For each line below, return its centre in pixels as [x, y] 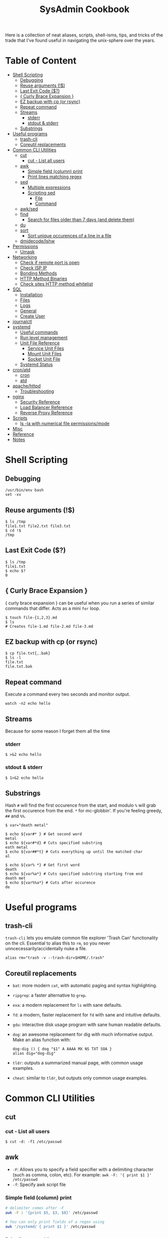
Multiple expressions [49, 187]
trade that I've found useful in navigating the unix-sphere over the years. [80, 40]
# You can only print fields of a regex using [55, 1222]
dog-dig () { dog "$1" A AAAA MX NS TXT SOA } [62, 1049]
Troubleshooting [37, 391]
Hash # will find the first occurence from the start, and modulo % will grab [81, 805]
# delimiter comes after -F [35, 1208]
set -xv [13, 495]
